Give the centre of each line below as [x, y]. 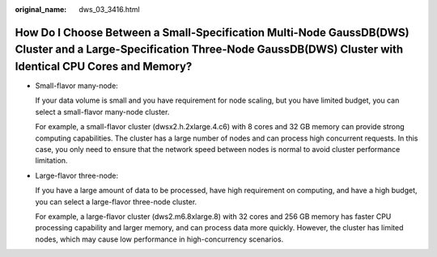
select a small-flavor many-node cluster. [102, 112]
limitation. [51, 161]
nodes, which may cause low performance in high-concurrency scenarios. [159, 239]
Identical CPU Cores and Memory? [104, 66]
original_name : [41, 9]
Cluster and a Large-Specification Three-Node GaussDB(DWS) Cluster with [209, 50]
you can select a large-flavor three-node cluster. [116, 201]
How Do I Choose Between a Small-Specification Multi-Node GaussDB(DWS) [212, 32]
